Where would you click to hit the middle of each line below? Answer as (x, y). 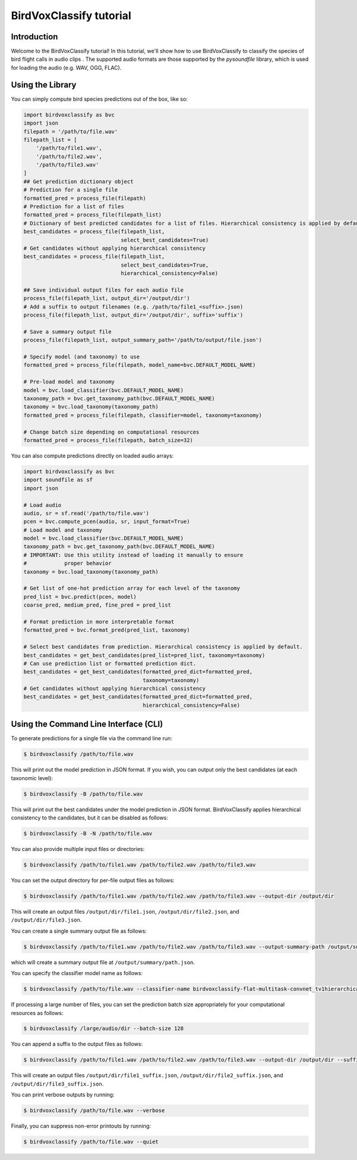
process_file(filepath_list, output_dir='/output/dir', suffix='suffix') (133, 315)
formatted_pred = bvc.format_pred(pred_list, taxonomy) (107, 630)
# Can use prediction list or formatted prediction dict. (110, 663)
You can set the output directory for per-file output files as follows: (93, 880)
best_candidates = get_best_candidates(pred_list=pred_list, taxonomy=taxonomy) (144, 655)
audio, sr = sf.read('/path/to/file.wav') (86, 513)
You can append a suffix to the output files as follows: (77, 1044)
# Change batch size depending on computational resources (111, 432)
